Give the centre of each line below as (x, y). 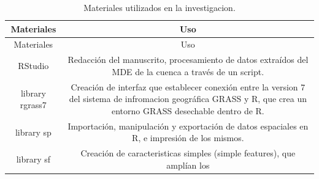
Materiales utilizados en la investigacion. (159, 7)
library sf (33, 159)
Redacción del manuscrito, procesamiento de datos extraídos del (188, 60)
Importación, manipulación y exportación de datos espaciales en (188, 126)
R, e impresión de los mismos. (188, 138)
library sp (33, 132)
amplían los (188, 165)
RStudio (33, 66)
